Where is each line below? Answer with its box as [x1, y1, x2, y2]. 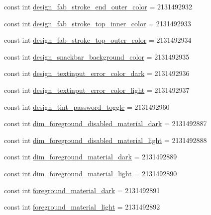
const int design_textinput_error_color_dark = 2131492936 [4, 68, 190, 78]
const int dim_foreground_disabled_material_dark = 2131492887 [4, 118, 207, 129]
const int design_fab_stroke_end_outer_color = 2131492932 [4, 1, 192, 11]
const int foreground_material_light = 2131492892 [4, 202, 160, 212]
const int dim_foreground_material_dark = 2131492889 [4, 151, 177, 162]
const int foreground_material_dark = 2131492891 [4, 185, 160, 195]
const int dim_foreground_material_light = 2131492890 [4, 168, 177, 178]
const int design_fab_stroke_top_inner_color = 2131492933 [4, 18, 191, 28]
